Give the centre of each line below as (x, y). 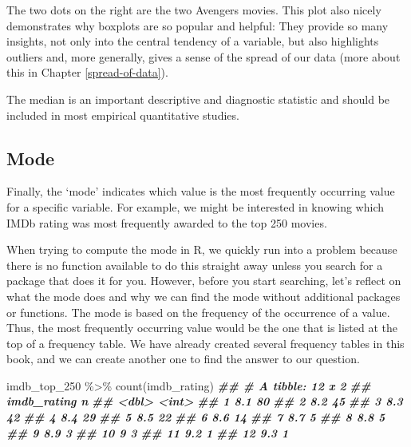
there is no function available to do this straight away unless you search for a (195, 265)
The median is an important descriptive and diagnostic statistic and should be (198, 99)
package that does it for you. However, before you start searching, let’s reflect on (204, 281)
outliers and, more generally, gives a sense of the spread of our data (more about (204, 56)
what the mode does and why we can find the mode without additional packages (204, 296)
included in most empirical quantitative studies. (123, 115)
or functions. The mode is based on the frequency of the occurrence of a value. (198, 312)
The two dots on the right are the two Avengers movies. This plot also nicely (194, 10)
